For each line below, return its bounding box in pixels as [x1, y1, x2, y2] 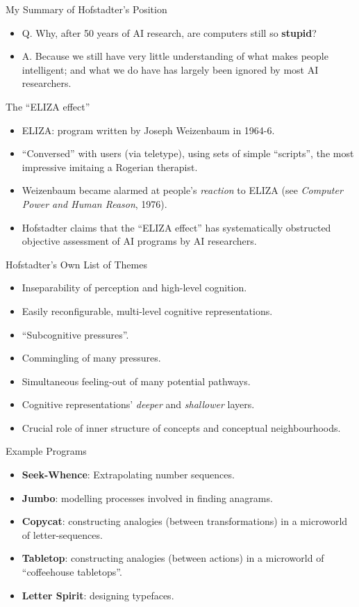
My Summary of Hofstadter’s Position [6, 2, 167, 16]
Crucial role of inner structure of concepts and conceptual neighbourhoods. [22, 420, 341, 435]
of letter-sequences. [22, 527, 103, 542]
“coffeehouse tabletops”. [22, 565, 122, 579]
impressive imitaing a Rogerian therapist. [22, 159, 198, 174]
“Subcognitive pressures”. [22, 327, 129, 341]
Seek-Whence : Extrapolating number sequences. [22, 467, 235, 482]
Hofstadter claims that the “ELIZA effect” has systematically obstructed [22, 220, 331, 234]
